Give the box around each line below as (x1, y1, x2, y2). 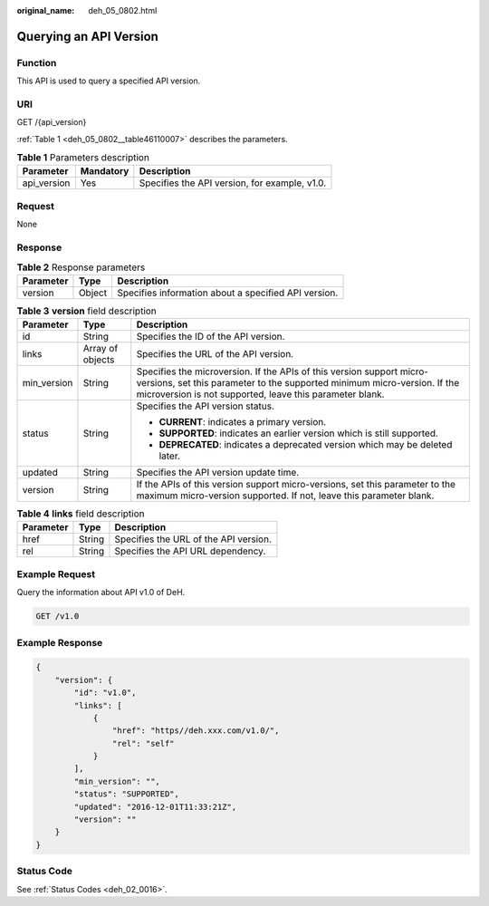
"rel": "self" (111, 738, 176, 748)
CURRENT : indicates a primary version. (158, 416, 327, 429)
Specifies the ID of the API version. (136, 331, 285, 343)
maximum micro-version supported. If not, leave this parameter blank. (136, 489, 435, 502)
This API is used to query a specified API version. (16, 75, 201, 86)
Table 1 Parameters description (16, 151, 149, 164)
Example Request (16, 567, 95, 580)
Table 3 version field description (16, 304, 158, 317)
